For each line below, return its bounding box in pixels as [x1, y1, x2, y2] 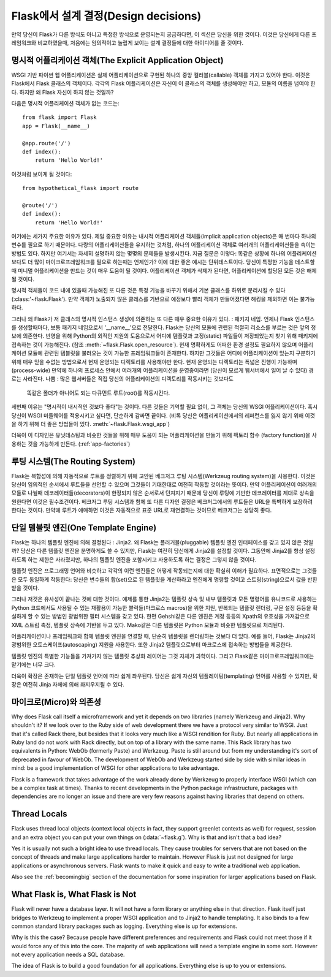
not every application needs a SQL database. [11, 951, 125, 959]
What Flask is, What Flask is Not [11, 889, 137, 900]
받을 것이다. [11, 584, 40, 591]
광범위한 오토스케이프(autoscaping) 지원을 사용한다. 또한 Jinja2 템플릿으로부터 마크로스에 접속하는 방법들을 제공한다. [11, 641, 292, 648]
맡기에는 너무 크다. [11, 661, 56, 668]
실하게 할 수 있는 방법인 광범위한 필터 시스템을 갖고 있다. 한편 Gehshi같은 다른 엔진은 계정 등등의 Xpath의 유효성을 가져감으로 [11, 613, 310, 620]
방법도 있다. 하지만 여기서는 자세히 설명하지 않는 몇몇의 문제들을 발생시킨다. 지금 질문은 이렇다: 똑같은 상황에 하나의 [11, 249, 286, 257]
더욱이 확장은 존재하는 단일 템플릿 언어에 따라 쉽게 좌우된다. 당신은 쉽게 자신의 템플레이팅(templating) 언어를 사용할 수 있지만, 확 [11, 672, 318, 680]
